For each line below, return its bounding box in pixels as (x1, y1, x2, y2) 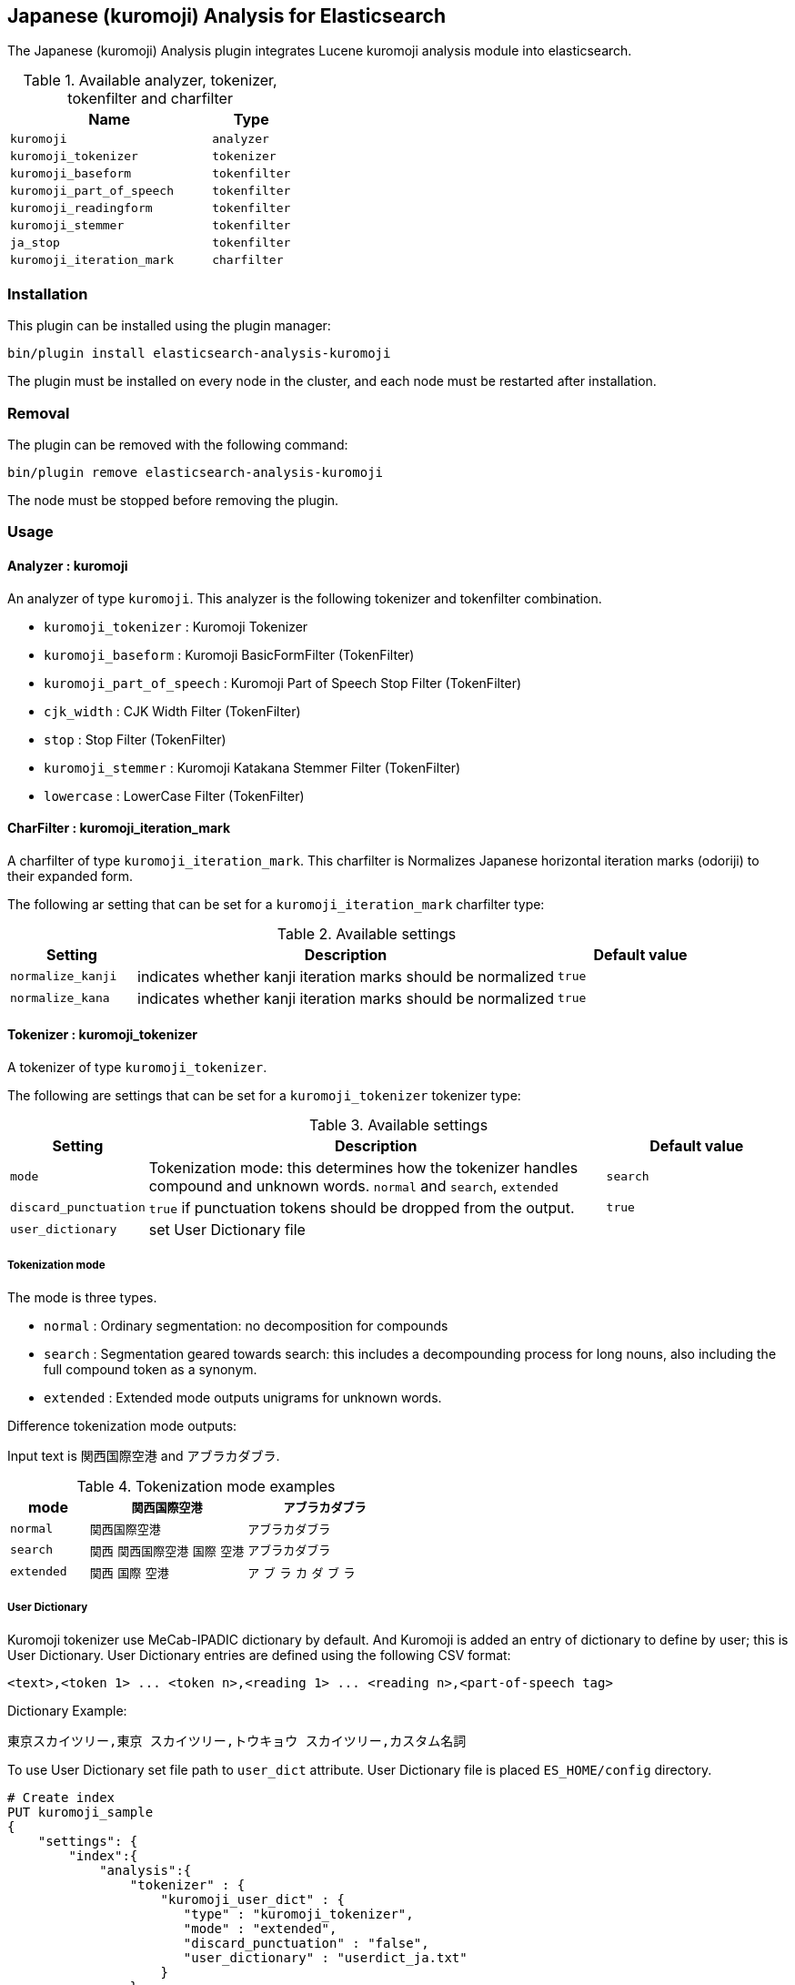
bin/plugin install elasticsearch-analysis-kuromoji (7, 346, 391, 361)
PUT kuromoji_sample (7, 1804, 154, 1819)
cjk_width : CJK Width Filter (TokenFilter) (44, 703, 301, 719)
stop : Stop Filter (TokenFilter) (44, 731, 226, 747)
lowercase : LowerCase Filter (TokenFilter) (44, 787, 305, 804)
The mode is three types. (7, 1289, 157, 1305)
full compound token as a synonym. (44, 1361, 257, 1377)
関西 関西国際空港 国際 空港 (89, 1544, 245, 1558)
